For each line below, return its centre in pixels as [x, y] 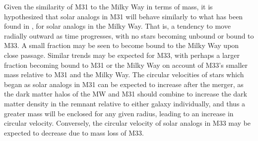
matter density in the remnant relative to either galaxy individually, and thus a [125, 103]
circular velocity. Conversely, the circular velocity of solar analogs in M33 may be [128, 123]
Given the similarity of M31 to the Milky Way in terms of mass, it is [108, 6]
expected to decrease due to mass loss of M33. [74, 132]
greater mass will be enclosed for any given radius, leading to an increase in [119, 113]
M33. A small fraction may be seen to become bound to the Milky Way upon [122, 45]
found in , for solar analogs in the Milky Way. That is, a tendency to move [117, 26]
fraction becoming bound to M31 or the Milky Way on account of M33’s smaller [126, 65]
